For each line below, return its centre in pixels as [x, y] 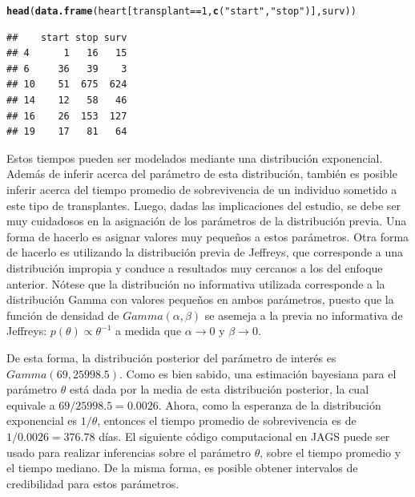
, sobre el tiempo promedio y [330, 452]
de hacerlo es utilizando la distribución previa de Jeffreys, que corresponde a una [205, 252]
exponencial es [42, 420]
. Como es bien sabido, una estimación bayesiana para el [258, 373]
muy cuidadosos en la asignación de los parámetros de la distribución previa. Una [207, 221]
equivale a [31, 404]
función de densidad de [63, 315]
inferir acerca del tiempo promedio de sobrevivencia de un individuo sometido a [202, 189]
